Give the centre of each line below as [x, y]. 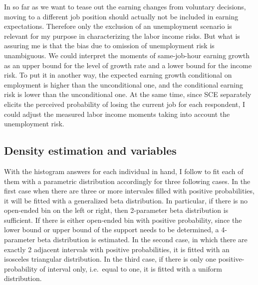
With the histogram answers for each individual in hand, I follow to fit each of [124, 171]
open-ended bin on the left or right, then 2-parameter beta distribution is [116, 210]
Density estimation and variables [90, 150]
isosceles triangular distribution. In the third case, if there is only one [110, 259]
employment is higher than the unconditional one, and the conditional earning [124, 84]
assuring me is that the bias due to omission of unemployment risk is [109, 46]
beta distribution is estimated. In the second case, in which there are [142, 239]
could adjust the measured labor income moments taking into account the [117, 114]
